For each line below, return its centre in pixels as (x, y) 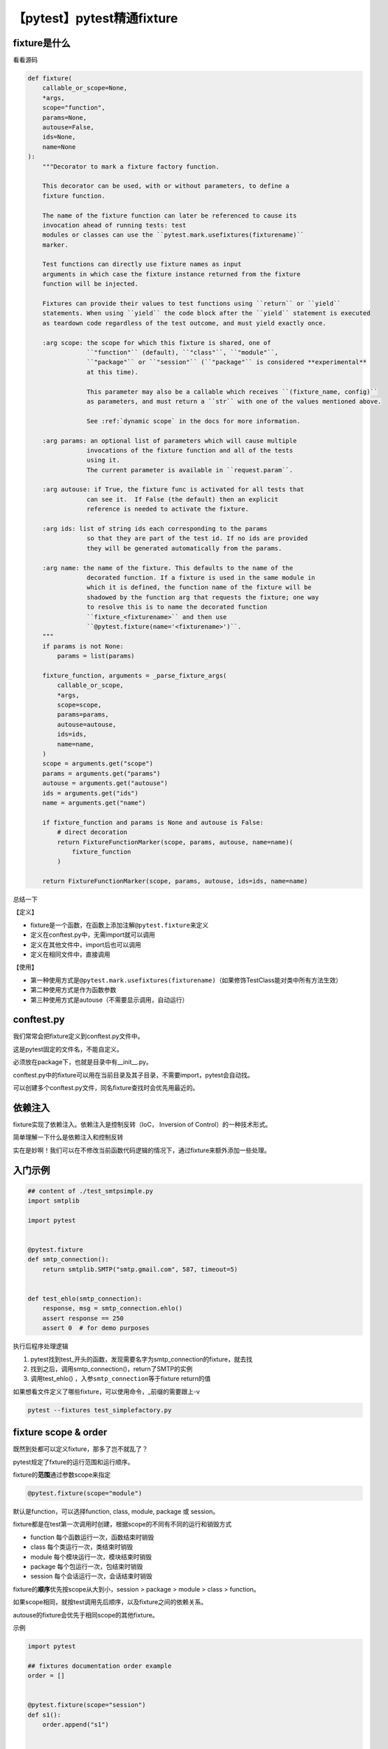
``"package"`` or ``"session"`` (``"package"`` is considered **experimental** (227, 362)
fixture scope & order (60, 1432)
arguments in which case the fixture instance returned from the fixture (171, 274)
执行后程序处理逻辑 (41, 1346)
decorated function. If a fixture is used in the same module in (201, 578)
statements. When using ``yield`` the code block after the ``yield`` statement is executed (206, 313)
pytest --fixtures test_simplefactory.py (100, 1410)
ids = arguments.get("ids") (91, 793)
